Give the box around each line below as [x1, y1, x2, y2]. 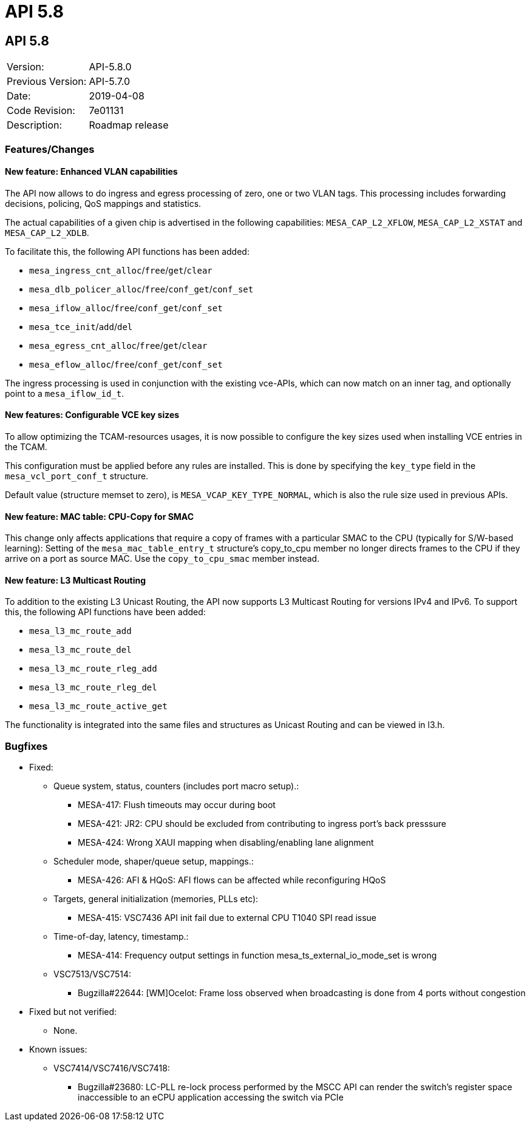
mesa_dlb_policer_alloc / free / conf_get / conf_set [29, 283, 254, 294]
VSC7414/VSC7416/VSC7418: [53, 1063, 170, 1074]
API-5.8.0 [89, 61, 132, 73]
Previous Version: [7, 75, 87, 88]
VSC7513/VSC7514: [53, 969, 132, 980]
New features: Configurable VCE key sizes [5, 410, 180, 420]
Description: [7, 119, 63, 132]
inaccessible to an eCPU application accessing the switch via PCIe [78, 1092, 344, 1103]
